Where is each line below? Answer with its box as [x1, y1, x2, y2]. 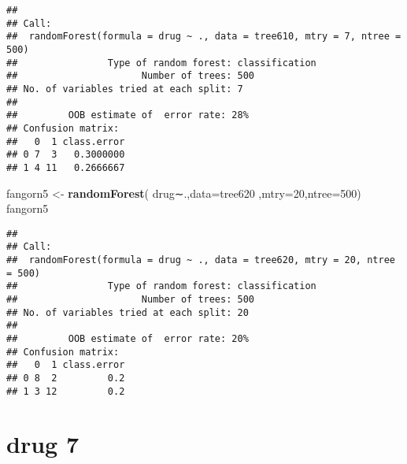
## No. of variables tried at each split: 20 [6, 306, 249, 318]
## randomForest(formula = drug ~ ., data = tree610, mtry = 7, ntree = [6, 31, 401, 43]
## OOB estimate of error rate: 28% [6, 110, 249, 121]
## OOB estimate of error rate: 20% [6, 332, 249, 344]
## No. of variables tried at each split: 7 [6, 83, 243, 95]
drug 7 [6, 428, 79, 460]
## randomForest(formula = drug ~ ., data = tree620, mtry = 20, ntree [6, 254, 395, 266]
